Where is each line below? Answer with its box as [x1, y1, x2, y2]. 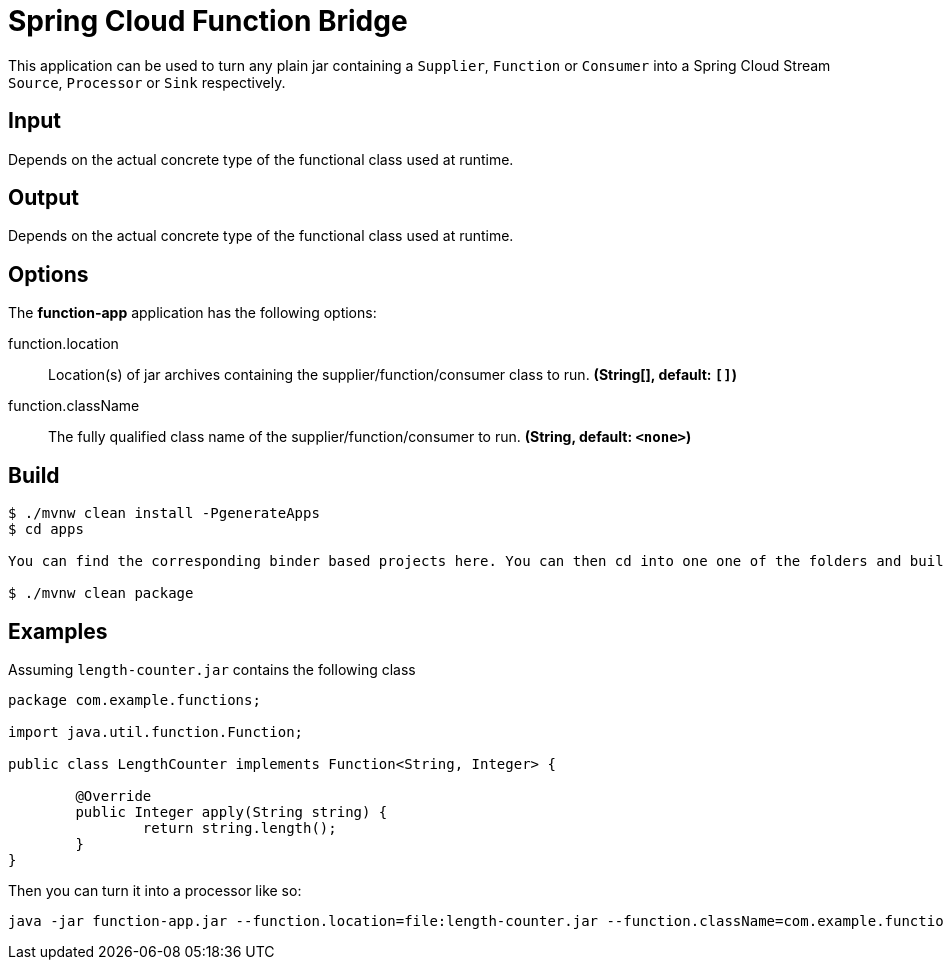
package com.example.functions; [8, 691, 261, 708]
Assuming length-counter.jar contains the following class [8, 660, 416, 678]
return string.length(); [142, 819, 337, 836]
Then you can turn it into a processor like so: [8, 881, 302, 899]
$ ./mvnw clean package [8, 585, 194, 602]
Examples [8, 618, 108, 644]
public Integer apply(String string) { [75, 803, 388, 820]
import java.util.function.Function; [8, 723, 304, 740]
